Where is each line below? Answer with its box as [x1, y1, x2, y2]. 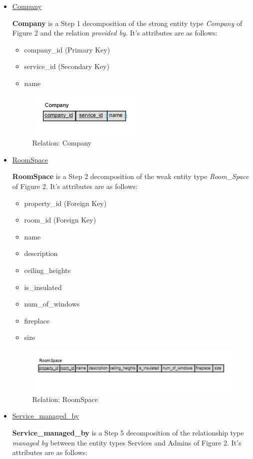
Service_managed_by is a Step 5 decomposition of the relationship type [12, 427, 244, 438]
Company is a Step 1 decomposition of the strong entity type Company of [12, 17, 243, 28]
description [24, 248, 58, 258]
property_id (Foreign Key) [24, 197, 107, 208]
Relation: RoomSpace [32, 393, 98, 404]
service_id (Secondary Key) [24, 61, 110, 71]
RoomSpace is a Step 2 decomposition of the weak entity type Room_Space [12, 171, 249, 181]
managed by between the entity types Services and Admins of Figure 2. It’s [12, 437, 242, 447]
